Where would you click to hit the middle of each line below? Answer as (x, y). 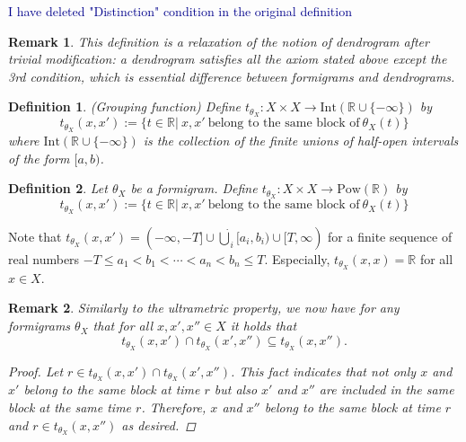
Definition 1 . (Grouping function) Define (124, 106)
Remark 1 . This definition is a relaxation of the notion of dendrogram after (219, 41)
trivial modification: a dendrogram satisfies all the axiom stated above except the (228, 59)
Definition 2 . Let (58, 188)
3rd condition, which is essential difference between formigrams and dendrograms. (232, 76)
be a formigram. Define (194, 188)
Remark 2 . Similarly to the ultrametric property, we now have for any (204, 308)
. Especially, (297, 259)
